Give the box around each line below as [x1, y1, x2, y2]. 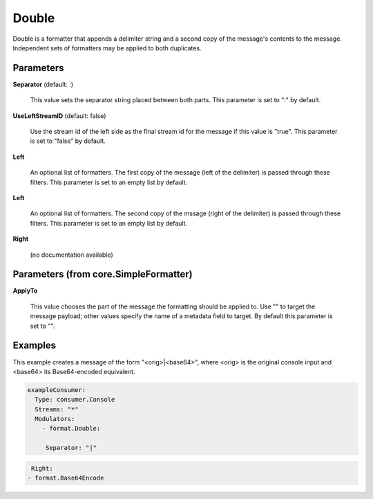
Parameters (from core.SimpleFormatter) [12, 268, 193, 280]
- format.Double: [41, 424, 101, 433]
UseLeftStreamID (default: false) [12, 111, 106, 120]
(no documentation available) [30, 251, 113, 259]
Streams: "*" [35, 405, 79, 413]
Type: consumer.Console [35, 395, 115, 404]
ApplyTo [12, 286, 38, 295]
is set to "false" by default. [30, 137, 106, 145]
